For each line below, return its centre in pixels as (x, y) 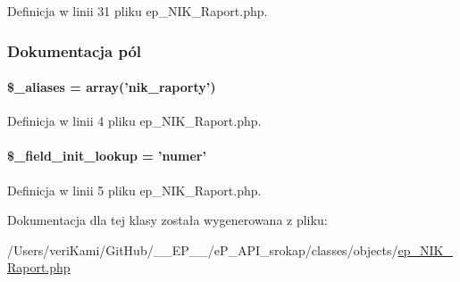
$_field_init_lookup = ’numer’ (107, 156)
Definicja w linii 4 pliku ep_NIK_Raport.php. (134, 121)
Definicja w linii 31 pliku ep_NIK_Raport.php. (138, 11)
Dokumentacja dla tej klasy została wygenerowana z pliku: (167, 220)
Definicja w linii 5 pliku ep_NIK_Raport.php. (134, 190)
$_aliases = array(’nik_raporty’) (112, 87)
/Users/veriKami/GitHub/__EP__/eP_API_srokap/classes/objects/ (203, 249)
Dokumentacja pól (75, 50)
